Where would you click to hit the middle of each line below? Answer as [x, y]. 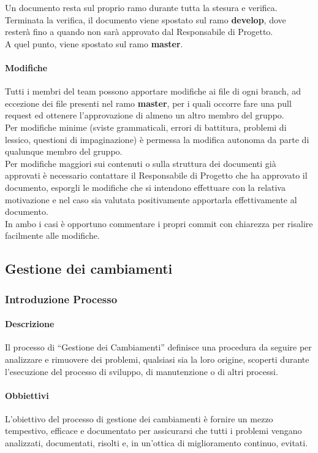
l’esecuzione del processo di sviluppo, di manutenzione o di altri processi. [142, 371]
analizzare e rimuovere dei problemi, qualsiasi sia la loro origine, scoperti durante [157, 359]
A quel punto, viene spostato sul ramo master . [94, 43]
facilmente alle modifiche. [52, 235]
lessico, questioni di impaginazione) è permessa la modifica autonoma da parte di [157, 139]
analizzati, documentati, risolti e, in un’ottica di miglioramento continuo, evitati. [157, 443]
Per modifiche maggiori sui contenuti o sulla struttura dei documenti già [141, 163]
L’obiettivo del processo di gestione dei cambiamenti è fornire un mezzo [139, 418]
